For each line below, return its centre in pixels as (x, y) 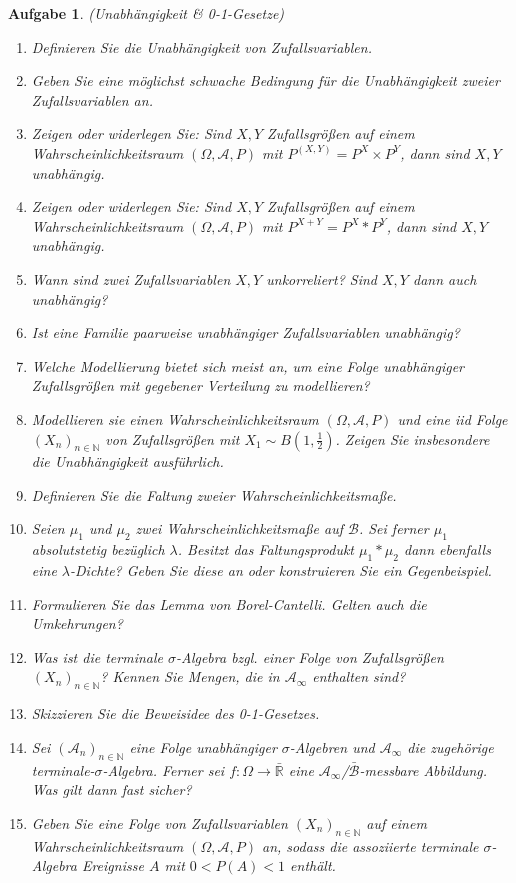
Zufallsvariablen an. (92, 99)
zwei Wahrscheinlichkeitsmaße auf (239, 528)
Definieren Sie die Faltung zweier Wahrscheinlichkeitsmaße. (214, 494)
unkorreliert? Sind (321, 278)
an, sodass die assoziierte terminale (370, 845)
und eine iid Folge (452, 418)
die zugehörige (450, 746)
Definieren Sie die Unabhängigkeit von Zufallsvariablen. (201, 46)
